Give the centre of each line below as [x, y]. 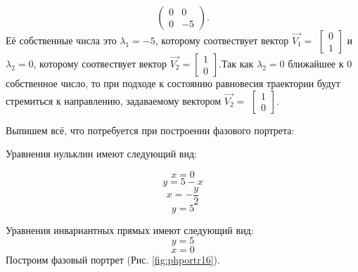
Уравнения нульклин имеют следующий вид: [101, 154]
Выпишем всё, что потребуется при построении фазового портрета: [150, 130]
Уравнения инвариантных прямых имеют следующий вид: [130, 229]
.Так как [236, 63]
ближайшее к [316, 63]
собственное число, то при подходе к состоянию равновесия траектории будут [173, 83]
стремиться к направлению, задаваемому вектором [114, 100]
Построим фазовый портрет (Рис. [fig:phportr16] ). [113, 260]
